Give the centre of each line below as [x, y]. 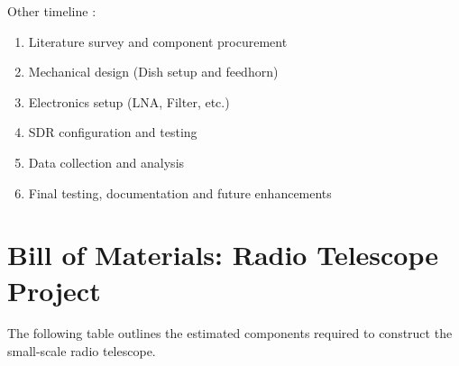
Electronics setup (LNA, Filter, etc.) [129, 101]
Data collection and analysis [106, 162]
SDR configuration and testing [113, 132]
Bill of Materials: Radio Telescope [223, 255]
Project [54, 290]
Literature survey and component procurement [158, 41]
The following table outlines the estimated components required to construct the [230, 333]
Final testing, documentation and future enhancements [180, 192]
